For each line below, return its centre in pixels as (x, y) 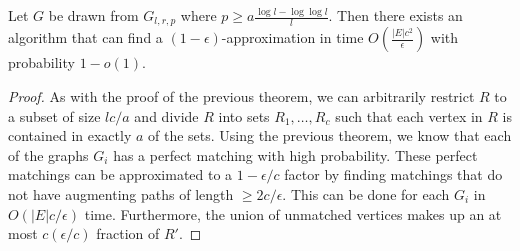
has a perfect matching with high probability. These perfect (295, 154)
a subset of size (54, 115)
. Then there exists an (395, 15)
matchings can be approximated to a (120, 174)
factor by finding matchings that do (393, 174)
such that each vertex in (409, 115)
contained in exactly (70, 135)
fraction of (128, 233)
